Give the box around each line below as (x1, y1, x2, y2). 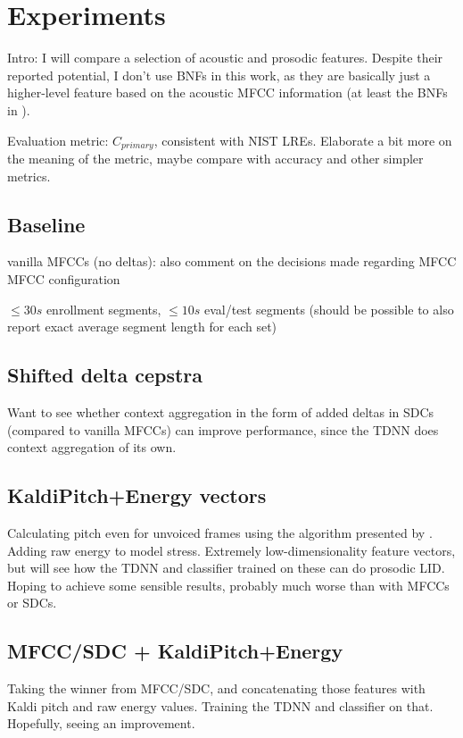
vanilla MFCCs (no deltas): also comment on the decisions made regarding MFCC (7, 252, 457, 271)
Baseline (7, 210, 86, 238)
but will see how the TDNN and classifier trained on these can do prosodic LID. (7, 558, 445, 577)
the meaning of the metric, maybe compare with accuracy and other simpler (7, 148, 424, 167)
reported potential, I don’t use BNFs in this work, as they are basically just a (7, 65, 431, 84)
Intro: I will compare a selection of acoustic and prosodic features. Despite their (7, 48, 443, 67)
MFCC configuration (7, 269, 120, 288)
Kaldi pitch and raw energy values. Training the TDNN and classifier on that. (7, 696, 434, 715)
